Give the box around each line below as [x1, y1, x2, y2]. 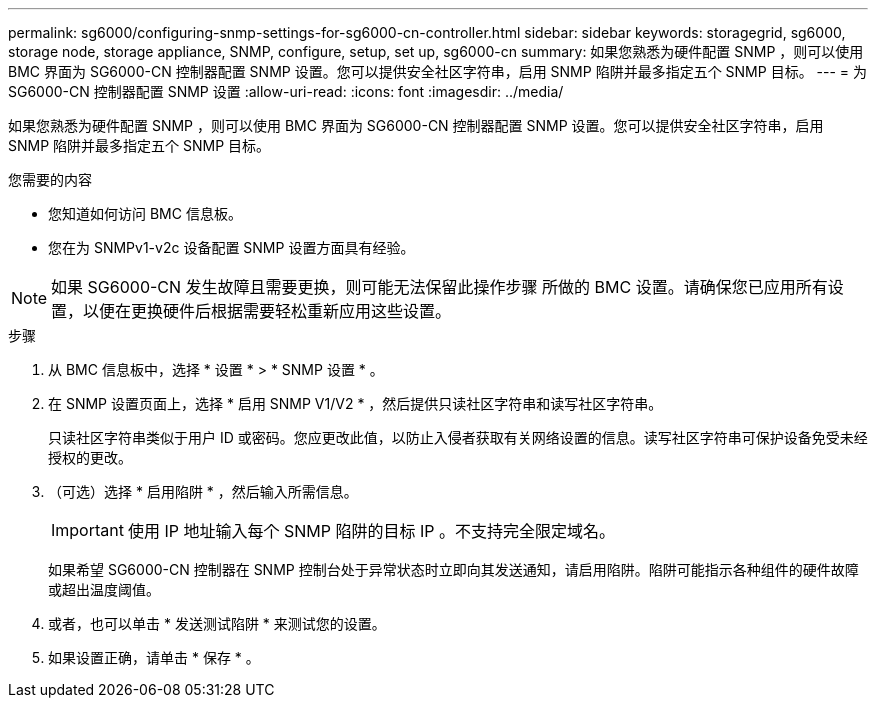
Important [51, 520, 124, 540]
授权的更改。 [48, 449, 132, 466]
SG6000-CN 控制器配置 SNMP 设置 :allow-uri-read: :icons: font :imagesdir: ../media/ [8, 83, 564, 100]
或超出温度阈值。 [48, 581, 160, 598]
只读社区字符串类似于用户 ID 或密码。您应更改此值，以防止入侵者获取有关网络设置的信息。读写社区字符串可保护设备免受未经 [48, 429, 868, 446]
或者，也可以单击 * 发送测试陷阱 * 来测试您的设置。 [48, 615, 386, 632]
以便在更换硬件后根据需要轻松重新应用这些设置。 [83, 301, 452, 321]
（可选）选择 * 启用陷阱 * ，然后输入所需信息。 [48, 483, 358, 500]
